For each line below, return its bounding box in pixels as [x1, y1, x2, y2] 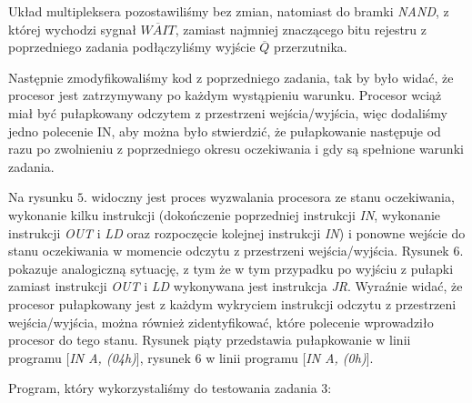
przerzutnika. [274, 37, 347, 56]
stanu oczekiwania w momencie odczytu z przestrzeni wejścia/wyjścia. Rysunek [8, 241, 449, 260]
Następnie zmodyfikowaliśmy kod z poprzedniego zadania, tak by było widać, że [8, 67, 454, 86]
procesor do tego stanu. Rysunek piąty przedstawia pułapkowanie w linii [8, 330, 411, 349]
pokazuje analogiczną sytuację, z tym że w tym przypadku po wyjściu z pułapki [8, 258, 454, 277]
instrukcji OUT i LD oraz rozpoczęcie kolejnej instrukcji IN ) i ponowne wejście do [8, 223, 466, 242]
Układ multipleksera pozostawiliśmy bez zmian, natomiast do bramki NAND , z [8, 2, 449, 20]
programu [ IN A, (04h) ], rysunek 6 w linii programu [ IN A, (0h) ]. [8, 348, 374, 367]
